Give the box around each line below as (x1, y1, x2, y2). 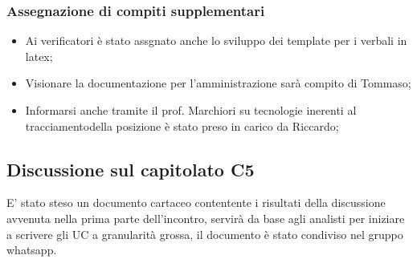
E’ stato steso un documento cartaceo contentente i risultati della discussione (6, 194, 386, 211)
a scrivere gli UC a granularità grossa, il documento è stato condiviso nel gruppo (6, 225, 403, 242)
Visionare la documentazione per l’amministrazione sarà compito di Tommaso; (25, 75, 411, 91)
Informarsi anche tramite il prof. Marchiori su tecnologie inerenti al (25, 102, 357, 118)
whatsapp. (6, 241, 57, 258)
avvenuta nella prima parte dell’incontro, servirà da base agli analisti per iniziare (6, 209, 405, 226)
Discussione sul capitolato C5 (6, 156, 255, 181)
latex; (25, 47, 53, 64)
